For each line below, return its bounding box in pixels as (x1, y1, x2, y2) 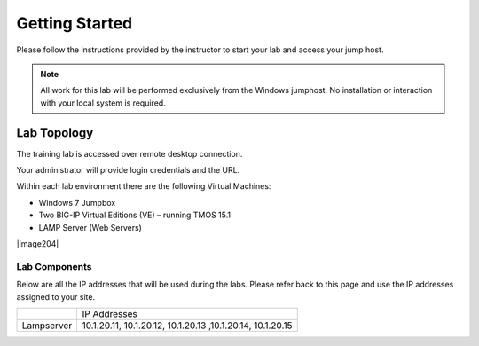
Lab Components (16, 260, 92, 272)
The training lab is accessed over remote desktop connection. (16, 148, 243, 159)
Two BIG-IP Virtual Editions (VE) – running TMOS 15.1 (38, 209, 231, 221)
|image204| (16, 238, 59, 248)
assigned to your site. (16, 291, 96, 302)
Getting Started (16, 13, 133, 33)
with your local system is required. (40, 98, 166, 108)
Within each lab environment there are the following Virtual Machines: (16, 181, 271, 192)
